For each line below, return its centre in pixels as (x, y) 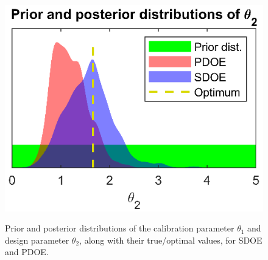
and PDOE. (27, 252)
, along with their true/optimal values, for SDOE (171, 240)
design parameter (37, 240)
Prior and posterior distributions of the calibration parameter (120, 228)
